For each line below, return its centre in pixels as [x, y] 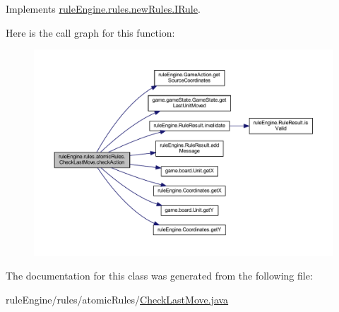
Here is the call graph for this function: [90, 32]
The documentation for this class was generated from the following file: [159, 276]
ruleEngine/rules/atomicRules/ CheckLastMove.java [117, 299]
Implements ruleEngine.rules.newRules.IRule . [103, 8]
